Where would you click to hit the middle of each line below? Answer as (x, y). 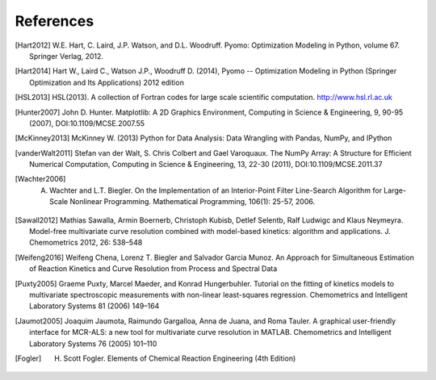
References (55, 21)
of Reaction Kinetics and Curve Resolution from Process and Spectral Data (153, 269)
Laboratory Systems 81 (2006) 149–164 (94, 306)
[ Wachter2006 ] (40, 179)
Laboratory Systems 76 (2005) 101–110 (93, 344)
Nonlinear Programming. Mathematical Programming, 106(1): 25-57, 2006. (192, 202)
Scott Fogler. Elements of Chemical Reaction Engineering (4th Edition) (180, 358)
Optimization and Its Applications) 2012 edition (107, 82)
